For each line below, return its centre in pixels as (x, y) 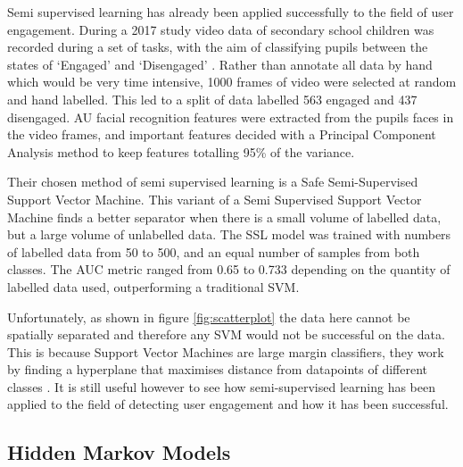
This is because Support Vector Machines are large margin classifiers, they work (226, 351)
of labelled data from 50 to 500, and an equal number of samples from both (214, 251)
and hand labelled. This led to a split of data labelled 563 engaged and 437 (212, 99)
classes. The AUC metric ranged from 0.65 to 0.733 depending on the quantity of (229, 269)
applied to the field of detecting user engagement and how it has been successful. (228, 404)
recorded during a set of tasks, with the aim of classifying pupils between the (218, 47)
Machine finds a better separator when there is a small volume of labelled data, (224, 217)
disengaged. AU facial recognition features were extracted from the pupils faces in (231, 117)
